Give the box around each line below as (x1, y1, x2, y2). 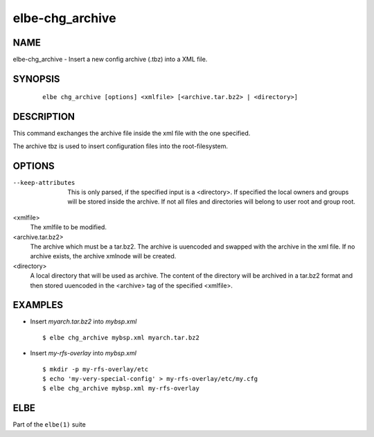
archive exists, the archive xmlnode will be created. (30, 252, 177, 260)
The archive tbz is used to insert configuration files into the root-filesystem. (12, 142, 229, 150)
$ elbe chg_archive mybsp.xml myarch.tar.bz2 (42, 333, 200, 341)
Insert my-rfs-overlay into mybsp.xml (30, 349, 136, 357)
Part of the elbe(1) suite (12, 420, 86, 429)
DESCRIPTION (12, 111, 75, 123)
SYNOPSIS (12, 73, 60, 84)
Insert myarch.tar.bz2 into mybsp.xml (30, 317, 137, 325)
